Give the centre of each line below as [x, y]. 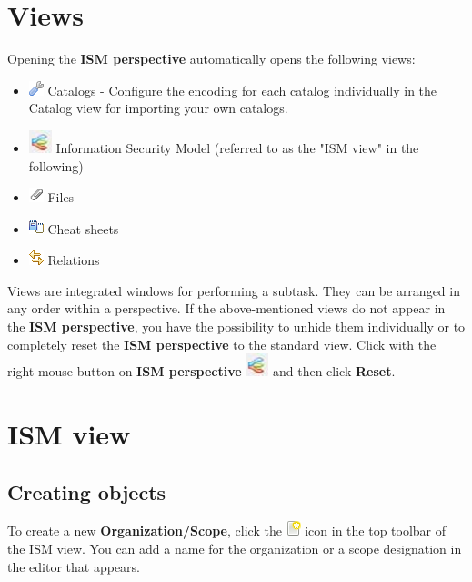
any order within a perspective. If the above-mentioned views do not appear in [226, 308]
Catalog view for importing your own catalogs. [158, 108]
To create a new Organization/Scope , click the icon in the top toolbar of [227, 531]
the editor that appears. [74, 566]
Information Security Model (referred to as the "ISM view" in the [237, 147]
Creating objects [87, 491]
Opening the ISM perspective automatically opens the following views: [211, 59]
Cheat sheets [83, 228]
